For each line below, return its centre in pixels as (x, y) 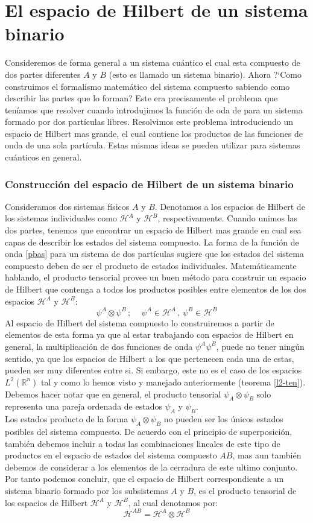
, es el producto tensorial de (245, 491)
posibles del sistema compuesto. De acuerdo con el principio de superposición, (149, 432)
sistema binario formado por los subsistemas (87, 491)
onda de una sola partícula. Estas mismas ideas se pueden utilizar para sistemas (153, 145)
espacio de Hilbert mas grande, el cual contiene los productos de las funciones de (154, 133)
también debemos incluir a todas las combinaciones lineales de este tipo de (143, 443)
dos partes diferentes (43, 74)
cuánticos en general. (43, 157)
